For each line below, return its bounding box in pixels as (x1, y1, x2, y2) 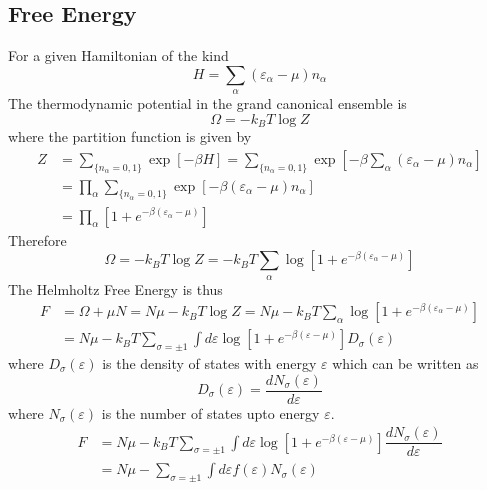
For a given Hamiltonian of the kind (8, 45, 229, 66)
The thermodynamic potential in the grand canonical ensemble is (8, 93, 407, 114)
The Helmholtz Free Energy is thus (8, 278, 223, 299)
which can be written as (332, 352, 479, 373)
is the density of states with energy (102, 352, 317, 373)
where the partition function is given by (8, 126, 252, 147)
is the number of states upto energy (101, 402, 320, 423)
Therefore (8, 229, 67, 250)
